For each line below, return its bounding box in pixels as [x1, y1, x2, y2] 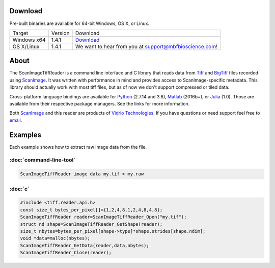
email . [9, 117, 22, 123]
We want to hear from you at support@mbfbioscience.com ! [75, 43, 218, 50]
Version [51, 30, 70, 37]
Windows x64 [12, 36, 46, 43]
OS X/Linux [12, 43, 40, 50]
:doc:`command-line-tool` [9, 156, 76, 164]
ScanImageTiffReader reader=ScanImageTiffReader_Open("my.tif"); [20, 214, 187, 220]
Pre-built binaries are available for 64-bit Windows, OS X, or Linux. [9, 20, 150, 26]
